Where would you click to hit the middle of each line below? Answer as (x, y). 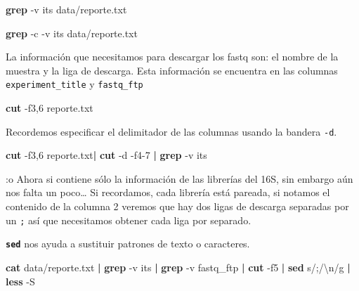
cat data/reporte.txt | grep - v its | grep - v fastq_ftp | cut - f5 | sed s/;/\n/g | (178, 267)
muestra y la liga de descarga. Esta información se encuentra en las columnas (172, 70)
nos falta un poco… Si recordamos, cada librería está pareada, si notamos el (168, 192)
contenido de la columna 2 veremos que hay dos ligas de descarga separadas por (177, 206)
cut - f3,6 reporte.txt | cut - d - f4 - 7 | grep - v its (106, 155)
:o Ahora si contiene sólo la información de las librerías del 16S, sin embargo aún (179, 178)
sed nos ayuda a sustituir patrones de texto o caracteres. (128, 244)
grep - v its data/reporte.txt (66, 9)
